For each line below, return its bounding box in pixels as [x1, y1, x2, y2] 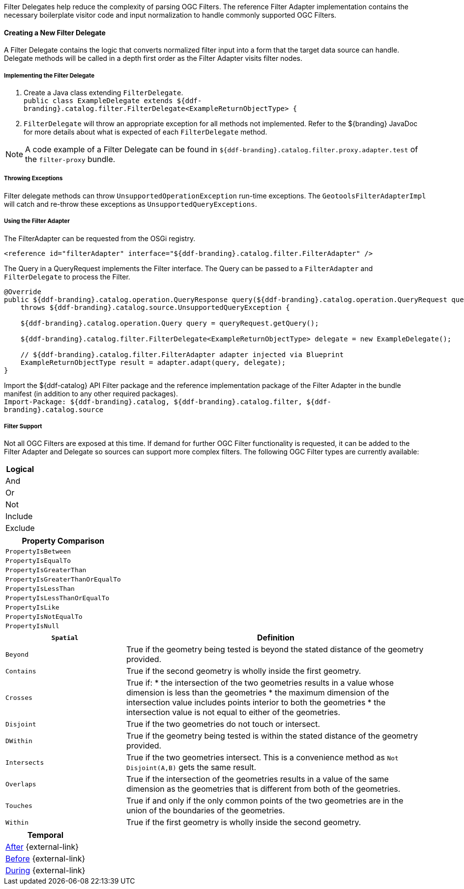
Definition [257, 633, 295, 643]
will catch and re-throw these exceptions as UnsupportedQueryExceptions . [4, 199, 257, 208]
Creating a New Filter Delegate [4, 28, 106, 37]
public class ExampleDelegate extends [24, 97, 173, 105]
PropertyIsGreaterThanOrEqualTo [5, 576, 121, 583]
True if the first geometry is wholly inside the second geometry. [126, 817, 361, 828]
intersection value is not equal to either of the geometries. [126, 707, 341, 718]
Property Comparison [22, 536, 105, 546]
